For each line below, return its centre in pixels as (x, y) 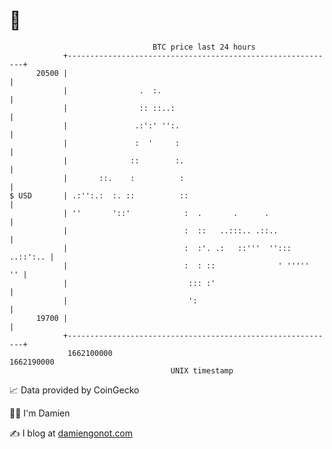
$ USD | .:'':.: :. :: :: (99, 195)
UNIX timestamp (202, 370)
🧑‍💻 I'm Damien (40, 413)
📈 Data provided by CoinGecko (74, 390)
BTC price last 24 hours (204, 47)
